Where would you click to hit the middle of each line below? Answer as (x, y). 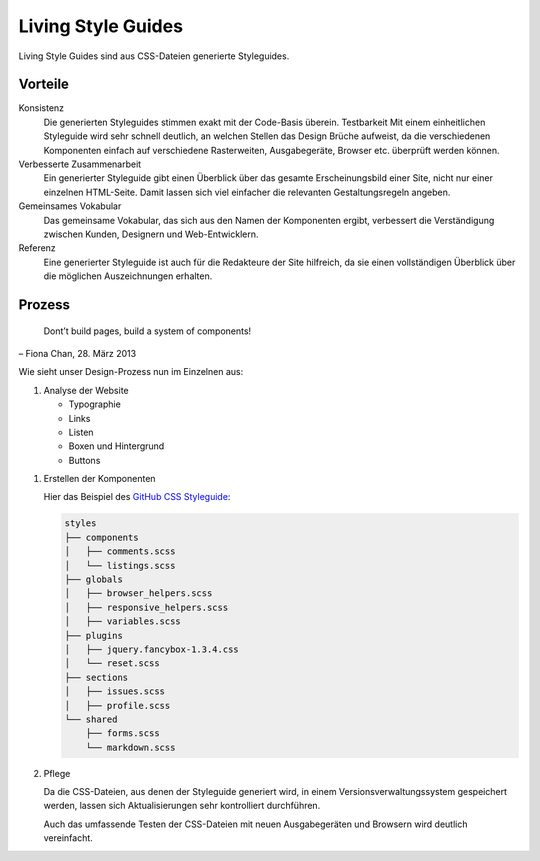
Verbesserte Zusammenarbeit (80, 164)
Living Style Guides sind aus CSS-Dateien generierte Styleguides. (154, 56)
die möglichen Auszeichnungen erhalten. (128, 276)
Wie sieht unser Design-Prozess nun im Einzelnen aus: (131, 372)
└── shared (91, 719)
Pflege (57, 773)
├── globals (94, 579)
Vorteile (44, 84)
